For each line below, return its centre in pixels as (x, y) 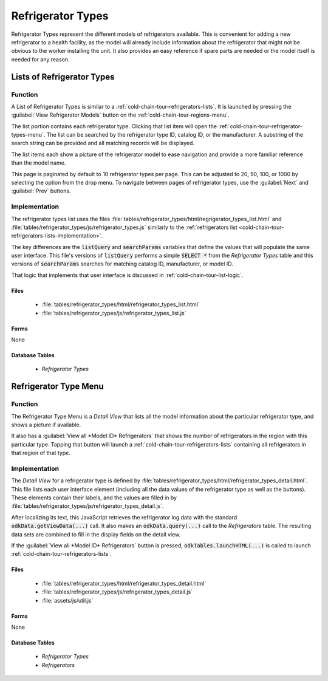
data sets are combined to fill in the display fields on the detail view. (96, 534)
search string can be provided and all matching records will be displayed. (103, 143)
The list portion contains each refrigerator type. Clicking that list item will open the (114, 126)
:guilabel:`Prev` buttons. (41, 191)
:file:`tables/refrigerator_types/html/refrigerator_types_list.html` (121, 304)
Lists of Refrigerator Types (63, 77)
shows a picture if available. (46, 425)
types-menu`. (28, 135)
